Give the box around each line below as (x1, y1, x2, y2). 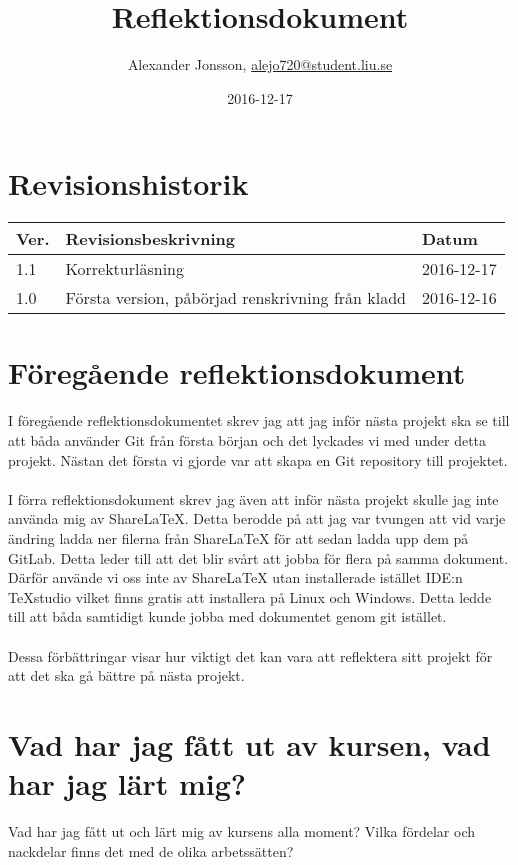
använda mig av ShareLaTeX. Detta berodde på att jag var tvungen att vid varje (8, 508, 506, 529)
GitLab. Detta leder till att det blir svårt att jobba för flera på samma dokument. (8, 547, 509, 568)
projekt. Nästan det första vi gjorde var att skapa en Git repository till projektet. (8, 449, 508, 470)
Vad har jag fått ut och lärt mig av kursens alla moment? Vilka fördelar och (8, 821, 476, 841)
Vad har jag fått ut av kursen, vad (8, 723, 491, 764)
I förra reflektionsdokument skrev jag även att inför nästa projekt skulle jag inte (8, 488, 499, 509)
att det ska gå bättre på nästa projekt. (8, 665, 245, 686)
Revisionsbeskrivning (65, 227, 235, 251)
